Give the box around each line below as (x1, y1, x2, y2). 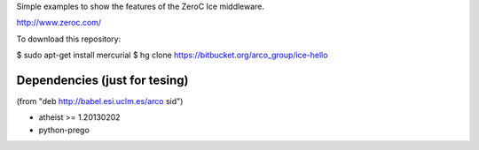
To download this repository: (16, 34, 122, 44)
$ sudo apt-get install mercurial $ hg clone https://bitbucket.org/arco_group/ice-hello (16, 49, 328, 61)
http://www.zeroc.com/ (16, 18, 102, 28)
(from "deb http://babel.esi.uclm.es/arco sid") (16, 96, 184, 107)
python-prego (38, 124, 90, 135)
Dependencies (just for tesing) (16, 72, 190, 87)
